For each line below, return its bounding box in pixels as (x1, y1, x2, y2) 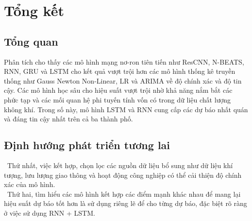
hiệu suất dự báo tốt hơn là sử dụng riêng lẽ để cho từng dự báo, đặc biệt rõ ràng (4, 198, 247, 208)
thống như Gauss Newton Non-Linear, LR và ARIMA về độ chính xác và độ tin (4, 75, 242, 85)
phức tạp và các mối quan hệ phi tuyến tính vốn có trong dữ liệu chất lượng (4, 94, 231, 104)
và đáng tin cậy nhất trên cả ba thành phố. (4, 114, 133, 124)
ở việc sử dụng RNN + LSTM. (4, 207, 95, 218)
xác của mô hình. (4, 179, 55, 189)
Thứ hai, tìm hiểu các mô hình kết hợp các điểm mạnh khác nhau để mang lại (7, 188, 241, 199)
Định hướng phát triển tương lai (4, 137, 170, 153)
